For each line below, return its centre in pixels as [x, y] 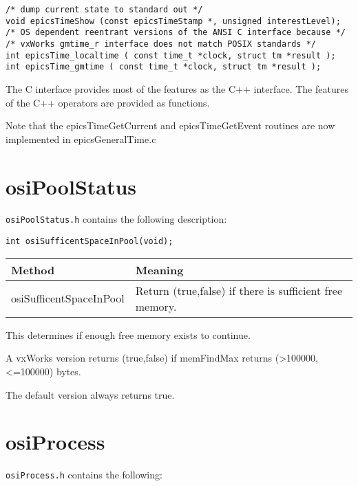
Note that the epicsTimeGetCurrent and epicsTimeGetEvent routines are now [170, 125]
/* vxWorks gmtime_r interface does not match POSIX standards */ [161, 44]
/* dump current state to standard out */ [104, 10]
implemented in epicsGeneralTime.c [81, 139]
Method [33, 269]
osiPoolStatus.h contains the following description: [116, 219]
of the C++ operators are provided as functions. [108, 102]
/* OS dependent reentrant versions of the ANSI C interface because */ [176, 33]
